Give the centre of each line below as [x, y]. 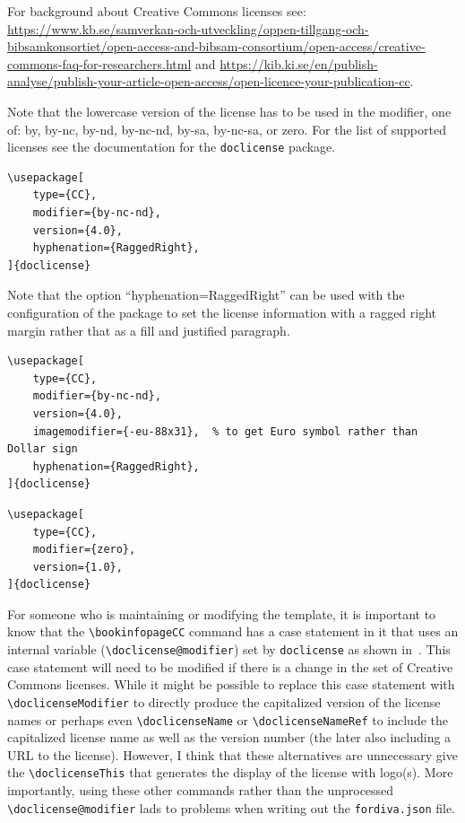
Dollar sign [43, 449]
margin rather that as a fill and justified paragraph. [149, 330]
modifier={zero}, [84, 550]
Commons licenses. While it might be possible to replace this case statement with [231, 684]
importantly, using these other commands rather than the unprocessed [201, 790]
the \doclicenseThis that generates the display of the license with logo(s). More [230, 772]
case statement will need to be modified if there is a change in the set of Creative [230, 666]
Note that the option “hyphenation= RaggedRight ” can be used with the [206, 295]
